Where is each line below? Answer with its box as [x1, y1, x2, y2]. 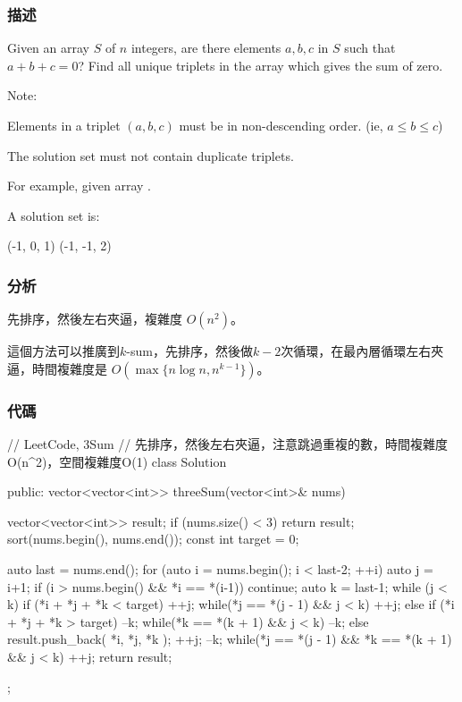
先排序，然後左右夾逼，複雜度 [7, 309, 182, 328]
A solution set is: [7, 206, 100, 224]
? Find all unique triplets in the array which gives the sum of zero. [78, 55, 443, 74]
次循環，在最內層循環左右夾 [281, 342, 444, 360]
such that [344, 38, 396, 57]
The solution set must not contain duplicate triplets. [7, 146, 294, 165]
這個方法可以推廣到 [7, 342, 120, 360]
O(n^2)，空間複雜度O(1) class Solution [7, 452, 227, 470]
